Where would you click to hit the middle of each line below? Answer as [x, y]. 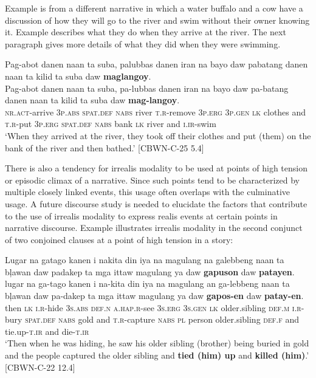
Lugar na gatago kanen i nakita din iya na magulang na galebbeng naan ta [145, 260]
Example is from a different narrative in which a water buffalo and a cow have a [154, 8]
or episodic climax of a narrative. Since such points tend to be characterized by [152, 180]
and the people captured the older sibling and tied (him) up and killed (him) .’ [157, 355]
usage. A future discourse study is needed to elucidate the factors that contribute [156, 203]
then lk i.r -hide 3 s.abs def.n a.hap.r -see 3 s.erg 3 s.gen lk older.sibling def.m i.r [153, 307]
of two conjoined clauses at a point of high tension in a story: [119, 239]
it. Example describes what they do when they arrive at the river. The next [146, 32]
